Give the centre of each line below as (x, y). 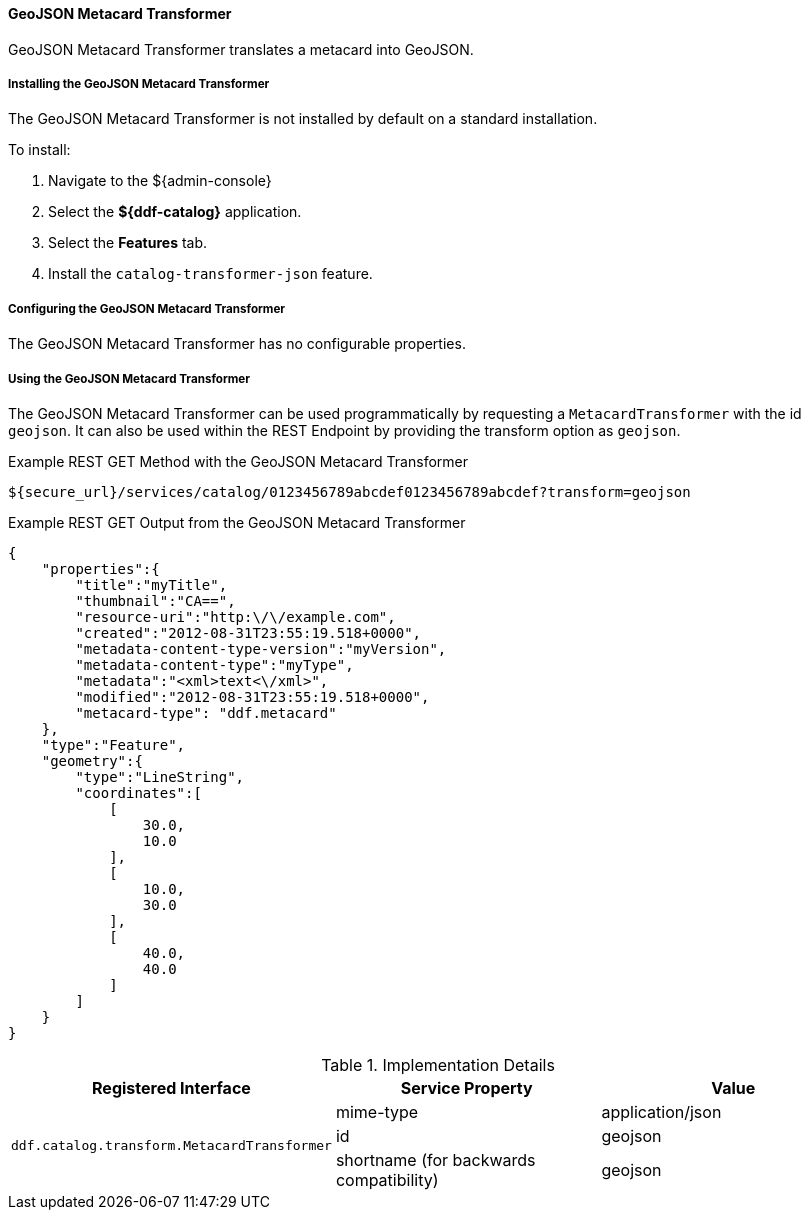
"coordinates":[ (138, 792)
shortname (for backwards (435, 1159)
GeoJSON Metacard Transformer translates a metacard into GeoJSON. (241, 49)
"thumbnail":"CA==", (155, 600)
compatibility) (387, 1179)
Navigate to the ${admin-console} (160, 181)
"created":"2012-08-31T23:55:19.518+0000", (248, 632)
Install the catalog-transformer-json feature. (210, 274)
